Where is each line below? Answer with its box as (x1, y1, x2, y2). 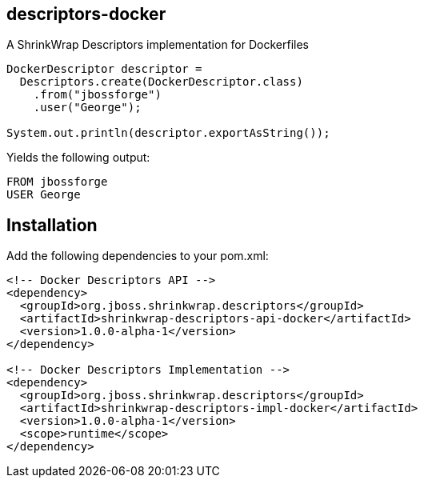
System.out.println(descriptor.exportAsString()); (6, 126, 330, 140)
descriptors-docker (6, 4, 166, 24)
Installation (6, 214, 98, 235)
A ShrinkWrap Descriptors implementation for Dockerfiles (6, 38, 309, 52)
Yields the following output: (6, 150, 150, 165)
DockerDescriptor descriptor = (6, 62, 202, 76)
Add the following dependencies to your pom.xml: (6, 249, 269, 263)
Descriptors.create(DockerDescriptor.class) (19, 75, 303, 89)
